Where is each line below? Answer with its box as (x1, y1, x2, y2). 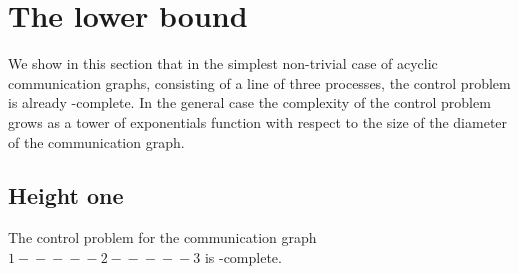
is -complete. (204, 246, 282, 267)
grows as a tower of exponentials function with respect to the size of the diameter (8, 111, 508, 132)
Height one (8, 180, 124, 211)
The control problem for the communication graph (8, 227, 317, 248)
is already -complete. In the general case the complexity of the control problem (8, 92, 491, 113)
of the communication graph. (8, 131, 185, 152)
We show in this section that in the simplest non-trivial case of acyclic (8, 53, 438, 74)
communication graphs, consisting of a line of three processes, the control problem (8, 72, 511, 93)
